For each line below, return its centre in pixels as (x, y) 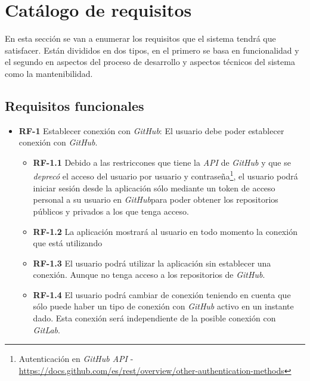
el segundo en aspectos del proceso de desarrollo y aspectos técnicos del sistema (150, 62)
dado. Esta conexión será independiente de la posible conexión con (154, 318)
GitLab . (46, 329)
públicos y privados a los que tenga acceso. (111, 211)
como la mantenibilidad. (49, 73)
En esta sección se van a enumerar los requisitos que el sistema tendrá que (140, 38)
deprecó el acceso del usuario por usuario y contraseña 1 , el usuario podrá (165, 175)
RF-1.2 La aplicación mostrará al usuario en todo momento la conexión (165, 231)
